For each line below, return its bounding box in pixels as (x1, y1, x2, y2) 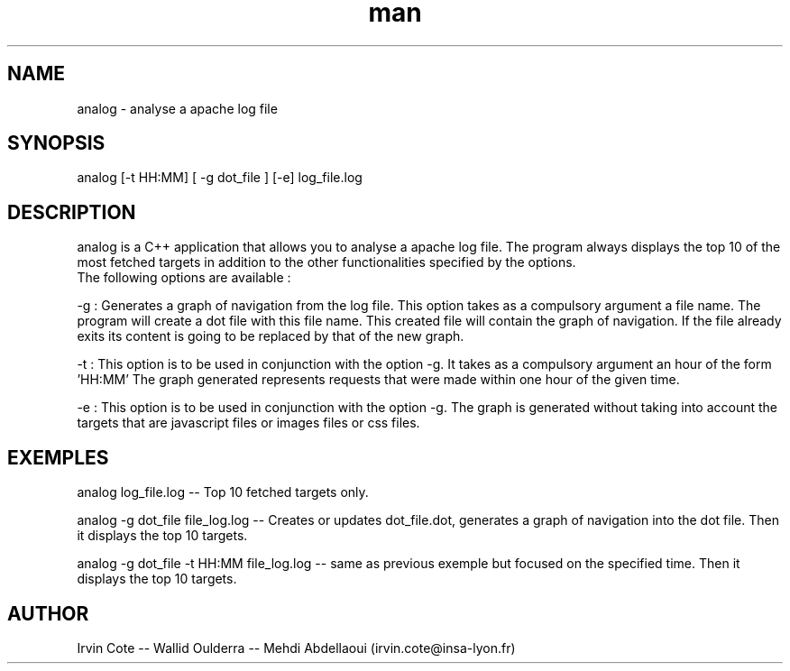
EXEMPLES (7, 446, 109, 469)
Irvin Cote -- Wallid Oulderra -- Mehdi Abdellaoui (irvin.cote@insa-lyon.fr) (77, 639, 516, 656)
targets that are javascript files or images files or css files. (77, 415, 420, 431)
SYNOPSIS (7, 132, 106, 155)
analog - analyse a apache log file (77, 100, 278, 116)
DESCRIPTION (7, 200, 136, 224)
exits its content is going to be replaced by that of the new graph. (77, 328, 464, 345)
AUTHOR (7, 602, 89, 625)
